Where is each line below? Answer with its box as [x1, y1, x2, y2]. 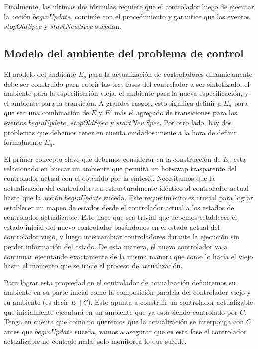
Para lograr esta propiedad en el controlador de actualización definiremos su [4, 277, 236, 287]
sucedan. [95, 21, 121, 31]
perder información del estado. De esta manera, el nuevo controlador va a [4, 241, 228, 252]
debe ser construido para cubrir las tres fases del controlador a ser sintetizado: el [4, 78, 250, 88]
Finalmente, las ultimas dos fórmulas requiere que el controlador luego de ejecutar [4, 1, 254, 11]
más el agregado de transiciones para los [114, 107, 237, 118]
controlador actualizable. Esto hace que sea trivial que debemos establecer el [4, 212, 237, 222]
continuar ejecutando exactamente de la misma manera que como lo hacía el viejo [4, 251, 253, 261]
